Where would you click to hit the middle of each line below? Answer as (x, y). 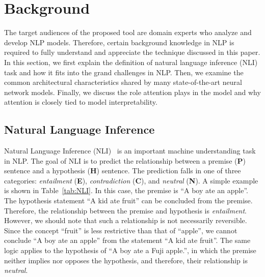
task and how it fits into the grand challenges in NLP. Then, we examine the (124, 72)
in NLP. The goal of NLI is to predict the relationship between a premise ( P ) (125, 160)
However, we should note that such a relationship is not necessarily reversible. (126, 220)
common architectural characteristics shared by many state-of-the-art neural (123, 82)
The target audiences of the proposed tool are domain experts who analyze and (128, 32)
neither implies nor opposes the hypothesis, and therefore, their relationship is (126, 260)
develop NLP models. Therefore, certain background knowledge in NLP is (119, 42)
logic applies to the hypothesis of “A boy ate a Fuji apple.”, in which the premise (130, 250)
